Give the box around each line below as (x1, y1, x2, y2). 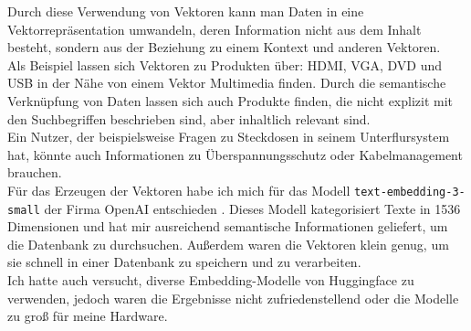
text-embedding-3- (354, 185, 466, 198)
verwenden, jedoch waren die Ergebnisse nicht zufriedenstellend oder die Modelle (7, 288, 459, 307)
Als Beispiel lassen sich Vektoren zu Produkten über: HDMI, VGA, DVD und (7, 55, 443, 74)
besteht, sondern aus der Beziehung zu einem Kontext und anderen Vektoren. (7, 37, 441, 57)
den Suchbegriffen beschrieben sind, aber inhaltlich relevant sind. (7, 109, 371, 128)
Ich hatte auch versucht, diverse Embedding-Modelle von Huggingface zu (7, 271, 414, 290)
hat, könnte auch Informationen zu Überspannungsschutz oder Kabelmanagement (7, 144, 463, 164)
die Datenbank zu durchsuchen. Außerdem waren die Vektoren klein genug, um (7, 234, 449, 253)
